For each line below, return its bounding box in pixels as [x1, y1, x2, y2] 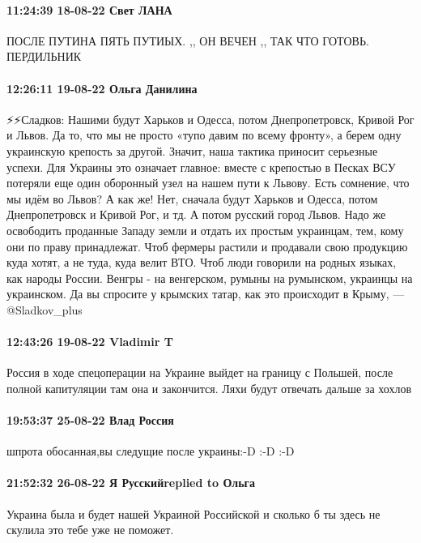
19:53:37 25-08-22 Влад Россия [6, 412, 174, 429]
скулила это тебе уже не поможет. [6, 521, 174, 538]
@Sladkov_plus [6, 301, 83, 318]
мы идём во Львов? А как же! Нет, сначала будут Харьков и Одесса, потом [6, 190, 378, 207]
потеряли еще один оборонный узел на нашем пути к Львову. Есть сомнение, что [6, 174, 410, 191]
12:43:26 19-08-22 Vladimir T [6, 333, 173, 350]
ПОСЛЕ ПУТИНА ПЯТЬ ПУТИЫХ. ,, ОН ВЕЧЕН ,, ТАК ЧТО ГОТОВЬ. [6, 32, 369, 49]
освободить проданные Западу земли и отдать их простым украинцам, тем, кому [6, 221, 404, 238]
